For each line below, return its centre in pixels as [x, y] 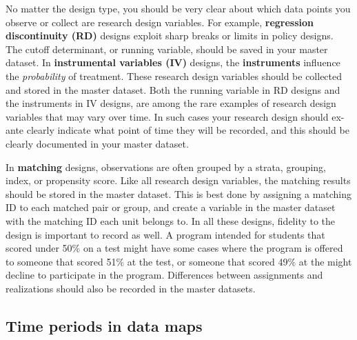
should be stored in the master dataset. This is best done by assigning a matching [179, 193]
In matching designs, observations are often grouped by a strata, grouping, [166, 167]
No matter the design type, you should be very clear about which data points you [178, 8]
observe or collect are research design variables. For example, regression [160, 22]
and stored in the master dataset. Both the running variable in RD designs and [173, 89]
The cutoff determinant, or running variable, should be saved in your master [167, 49]
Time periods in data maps [104, 325]
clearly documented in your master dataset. [97, 143]
